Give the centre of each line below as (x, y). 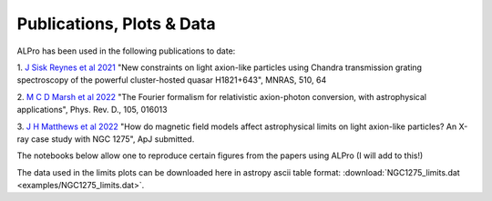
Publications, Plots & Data (116, 24)
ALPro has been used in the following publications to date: (126, 51)
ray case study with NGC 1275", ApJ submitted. (106, 139)
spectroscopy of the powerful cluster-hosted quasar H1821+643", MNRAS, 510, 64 (172, 80)
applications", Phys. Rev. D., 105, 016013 (92, 110)
